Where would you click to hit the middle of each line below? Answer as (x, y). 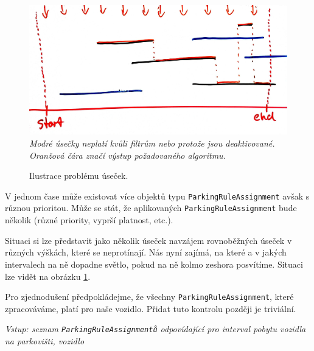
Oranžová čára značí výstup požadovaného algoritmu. (127, 155)
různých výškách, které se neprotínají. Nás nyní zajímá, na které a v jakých (146, 252)
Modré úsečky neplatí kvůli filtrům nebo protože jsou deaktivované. (152, 143)
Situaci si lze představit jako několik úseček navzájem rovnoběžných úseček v (148, 240)
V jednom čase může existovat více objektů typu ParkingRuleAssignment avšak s (157, 196)
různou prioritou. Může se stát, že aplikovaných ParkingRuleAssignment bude (151, 208)
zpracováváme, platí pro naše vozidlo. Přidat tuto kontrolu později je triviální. (151, 308)
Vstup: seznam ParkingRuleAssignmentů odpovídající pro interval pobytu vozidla (155, 329)
